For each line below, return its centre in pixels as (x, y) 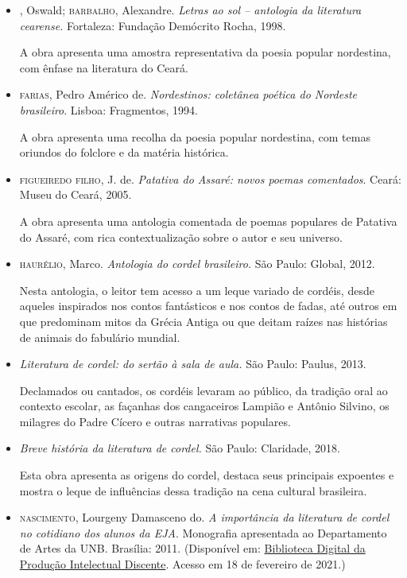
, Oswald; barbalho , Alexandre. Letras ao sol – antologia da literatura (190, 10)
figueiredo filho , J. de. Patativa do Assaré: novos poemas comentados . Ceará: (210, 178)
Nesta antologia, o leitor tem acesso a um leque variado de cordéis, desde (197, 290)
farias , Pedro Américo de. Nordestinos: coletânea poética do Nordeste (188, 94)
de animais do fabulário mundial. (100, 337)
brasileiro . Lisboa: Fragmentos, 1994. (109, 109)
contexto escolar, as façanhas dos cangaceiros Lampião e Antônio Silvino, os (204, 406)
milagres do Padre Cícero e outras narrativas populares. (155, 421)
